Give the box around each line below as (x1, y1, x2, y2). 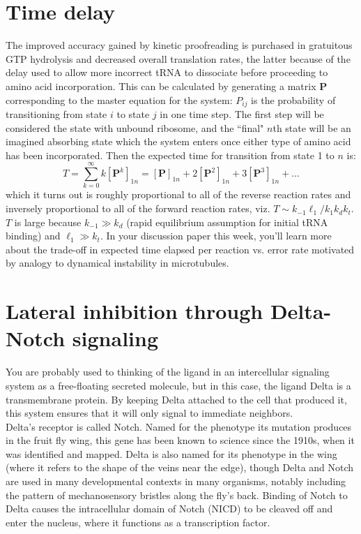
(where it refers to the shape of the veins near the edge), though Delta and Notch (6, 460, 354, 475)
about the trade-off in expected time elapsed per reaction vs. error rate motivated (6, 242, 355, 256)
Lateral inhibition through (6, 297, 263, 325)
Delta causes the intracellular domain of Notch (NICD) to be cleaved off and (6, 501, 333, 516)
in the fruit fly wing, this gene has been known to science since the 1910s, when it (6, 433, 355, 447)
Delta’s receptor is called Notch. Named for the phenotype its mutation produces (6, 419, 352, 433)
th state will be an (272, 120, 351, 135)
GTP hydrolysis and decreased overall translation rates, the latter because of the (6, 51, 351, 66)
